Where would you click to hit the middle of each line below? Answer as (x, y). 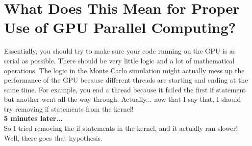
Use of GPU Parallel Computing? (120, 27)
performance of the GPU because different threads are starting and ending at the (126, 80)
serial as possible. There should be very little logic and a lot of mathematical (119, 60)
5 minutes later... (34, 118)
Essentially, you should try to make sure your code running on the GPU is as (120, 51)
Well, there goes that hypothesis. (53, 137)
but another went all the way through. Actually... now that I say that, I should (123, 99)
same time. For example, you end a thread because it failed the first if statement (125, 89)
